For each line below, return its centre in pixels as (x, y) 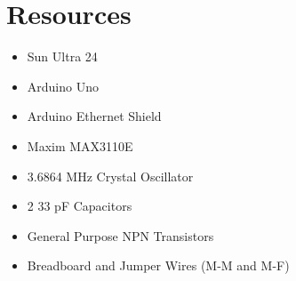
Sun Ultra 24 (62, 56)
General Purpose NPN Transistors (120, 235)
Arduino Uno (63, 86)
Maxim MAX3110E (80, 145)
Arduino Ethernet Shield (94, 116)
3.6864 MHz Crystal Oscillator (110, 176)
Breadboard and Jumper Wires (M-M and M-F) (158, 265)
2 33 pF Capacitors (80, 206)
